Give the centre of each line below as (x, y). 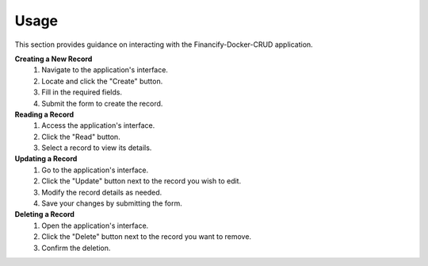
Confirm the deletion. (76, 248)
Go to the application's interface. (95, 170)
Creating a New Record (53, 59)
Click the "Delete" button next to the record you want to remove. (147, 237)
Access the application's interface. (98, 125)
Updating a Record (46, 159)
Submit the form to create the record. (102, 103)
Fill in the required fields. (82, 92)
